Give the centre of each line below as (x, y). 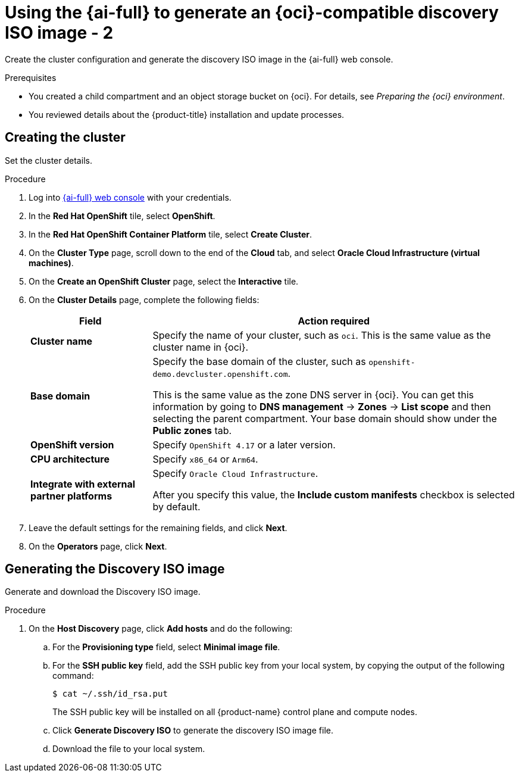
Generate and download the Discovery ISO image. (103, 592)
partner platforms (71, 496)
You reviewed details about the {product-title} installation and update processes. (187, 114)
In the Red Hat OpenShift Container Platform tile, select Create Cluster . (171, 234)
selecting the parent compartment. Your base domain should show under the (325, 418)
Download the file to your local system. (129, 749)
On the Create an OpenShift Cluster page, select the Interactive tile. (164, 281)
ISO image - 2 (59, 33)
